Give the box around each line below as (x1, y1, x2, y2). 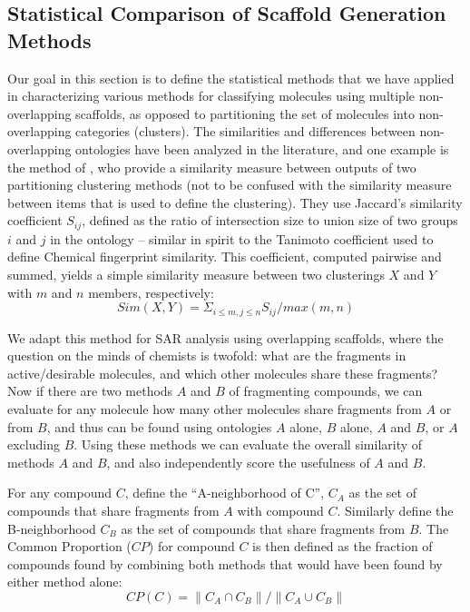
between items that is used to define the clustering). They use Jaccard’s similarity (7, 192, 463, 212)
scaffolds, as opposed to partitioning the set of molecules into (75, 104, 415, 123)
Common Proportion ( (7, 537, 132, 556)
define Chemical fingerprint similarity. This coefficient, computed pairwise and (7, 247, 442, 266)
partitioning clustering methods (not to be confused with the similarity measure (7, 175, 452, 194)
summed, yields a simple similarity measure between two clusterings (7, 264, 385, 283)
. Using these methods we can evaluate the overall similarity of (73, 435, 423, 454)
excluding (7, 435, 60, 454)
